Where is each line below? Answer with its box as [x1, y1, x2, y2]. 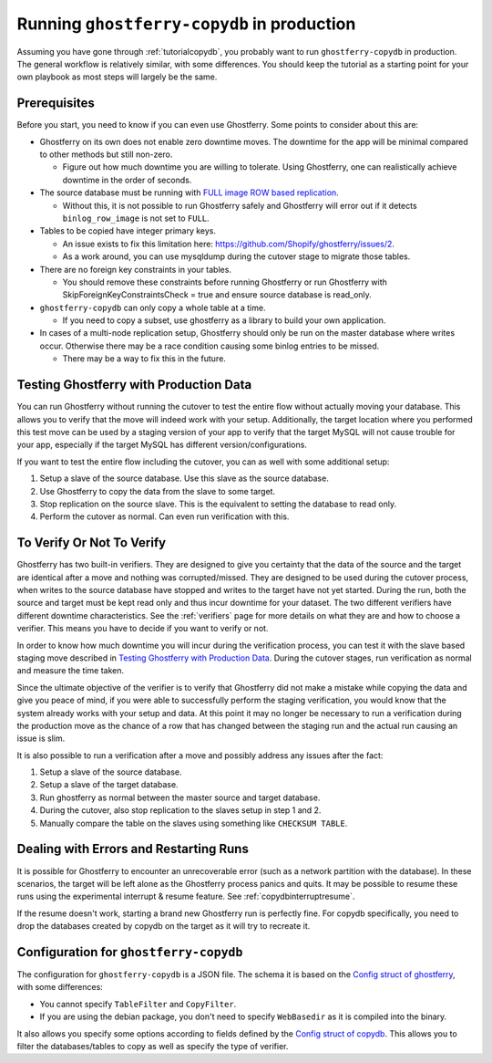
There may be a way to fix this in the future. [62, 353, 227, 364]
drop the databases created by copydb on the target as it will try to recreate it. [16, 921, 311, 932]
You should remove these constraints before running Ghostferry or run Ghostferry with [62, 276, 387, 287]
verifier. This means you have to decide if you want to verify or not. [16, 623, 269, 634]
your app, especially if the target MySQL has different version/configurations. [16, 439, 307, 451]
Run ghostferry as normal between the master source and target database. [39, 792, 321, 803]
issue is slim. [16, 733, 66, 744]
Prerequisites [16, 96, 95, 111]
